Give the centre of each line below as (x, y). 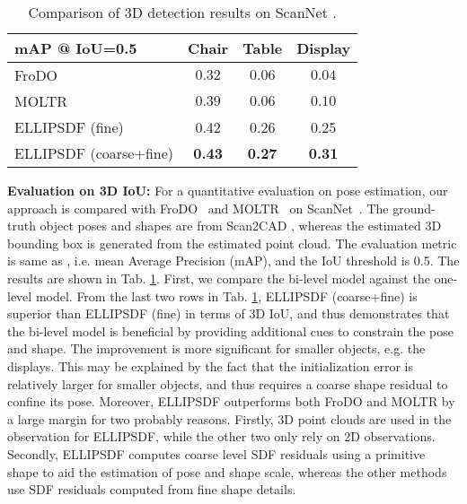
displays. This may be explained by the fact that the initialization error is (210, 365)
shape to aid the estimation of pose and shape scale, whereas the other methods (227, 471)
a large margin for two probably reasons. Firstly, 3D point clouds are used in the (229, 418)
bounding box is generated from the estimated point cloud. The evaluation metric (232, 243)
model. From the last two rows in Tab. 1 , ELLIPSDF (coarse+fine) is (226, 295)
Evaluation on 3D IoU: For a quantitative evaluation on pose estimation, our (228, 190)
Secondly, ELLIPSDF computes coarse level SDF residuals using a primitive (216, 453)
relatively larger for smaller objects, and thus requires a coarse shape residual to (228, 383)
